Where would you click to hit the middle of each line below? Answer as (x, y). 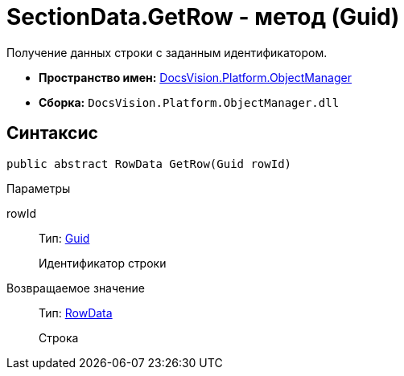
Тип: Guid (64, 238)
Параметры (39, 188)
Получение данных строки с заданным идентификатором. (167, 52)
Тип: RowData (76, 313)
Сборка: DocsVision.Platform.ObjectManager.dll (189, 102)
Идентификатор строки (103, 263)
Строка (59, 337)
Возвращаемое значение (76, 288)
